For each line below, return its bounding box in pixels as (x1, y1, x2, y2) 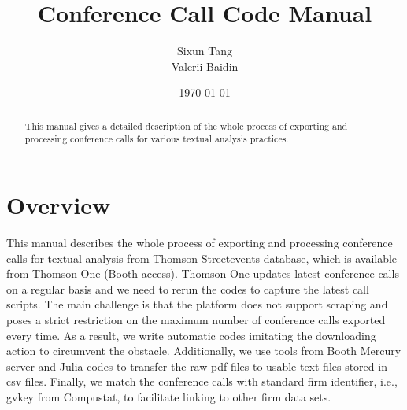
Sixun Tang (176, 42, 233, 59)
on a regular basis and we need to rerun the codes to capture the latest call (6, 280, 369, 297)
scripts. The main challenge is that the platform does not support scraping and (6, 296, 388, 312)
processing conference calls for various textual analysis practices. (24, 132, 289, 146)
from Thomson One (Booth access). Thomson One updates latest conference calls (6, 265, 399, 282)
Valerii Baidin (171, 57, 239, 74)
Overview (6, 189, 111, 221)
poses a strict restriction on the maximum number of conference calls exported (6, 311, 386, 327)
